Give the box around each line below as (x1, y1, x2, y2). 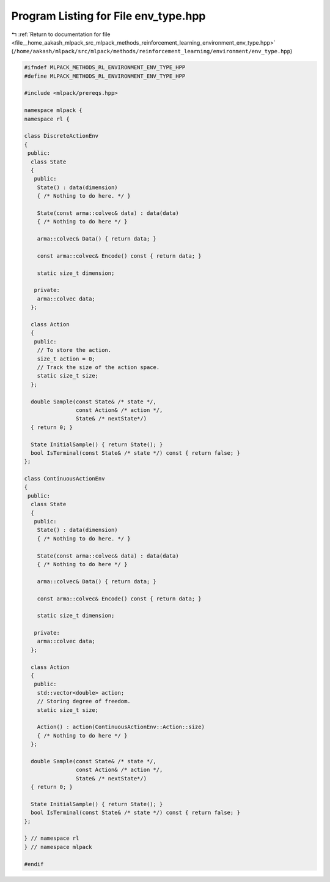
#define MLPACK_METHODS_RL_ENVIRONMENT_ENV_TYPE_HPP (24, 72, 186, 80)
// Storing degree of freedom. (37, 698, 131, 705)
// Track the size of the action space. (37, 364, 160, 370)
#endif (24, 861, 44, 867)
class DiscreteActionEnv (24, 132, 99, 140)
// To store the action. (37, 346, 112, 354)
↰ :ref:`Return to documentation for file (11, 31, 111, 38)
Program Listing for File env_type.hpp (11, 9, 206, 23)
